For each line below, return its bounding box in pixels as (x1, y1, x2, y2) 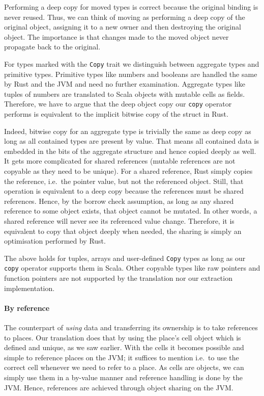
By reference (4, 302, 50, 313)
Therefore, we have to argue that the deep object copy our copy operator (4, 98, 232, 109)
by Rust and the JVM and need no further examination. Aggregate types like (4, 78, 245, 89)
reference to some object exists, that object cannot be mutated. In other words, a (4, 205, 257, 216)
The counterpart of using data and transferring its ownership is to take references (4, 322, 258, 333)
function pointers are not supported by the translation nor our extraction (4, 273, 232, 283)
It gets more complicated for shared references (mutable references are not (4, 155, 236, 166)
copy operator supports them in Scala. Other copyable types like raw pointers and (4, 262, 260, 273)
